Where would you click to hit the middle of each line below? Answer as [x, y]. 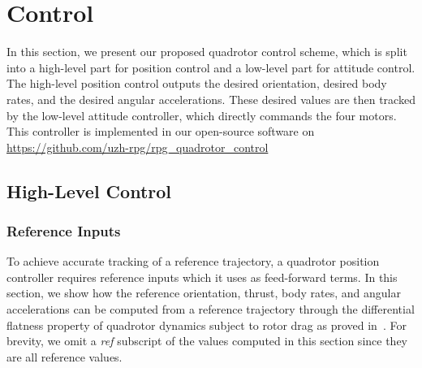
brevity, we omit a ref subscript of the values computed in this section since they [207, 341]
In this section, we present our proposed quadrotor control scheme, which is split [207, 52]
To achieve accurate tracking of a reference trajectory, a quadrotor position [193, 261]
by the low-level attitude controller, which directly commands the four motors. [202, 115]
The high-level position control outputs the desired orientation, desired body [197, 83]
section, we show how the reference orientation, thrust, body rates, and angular [204, 293]
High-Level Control [89, 190]
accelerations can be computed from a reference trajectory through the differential [211, 309]
